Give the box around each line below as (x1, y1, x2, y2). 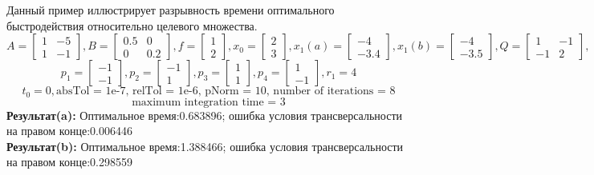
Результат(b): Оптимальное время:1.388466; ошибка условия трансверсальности (6, 137, 404, 154)
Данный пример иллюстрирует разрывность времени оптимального (6, 2, 335, 18)
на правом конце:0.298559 (6, 153, 132, 170)
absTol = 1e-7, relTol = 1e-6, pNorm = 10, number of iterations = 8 (56, 86, 396, 97)
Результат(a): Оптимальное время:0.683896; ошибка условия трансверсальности (6, 106, 402, 123)
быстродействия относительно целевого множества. (6, 17, 258, 34)
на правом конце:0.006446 (6, 122, 132, 139)
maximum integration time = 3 (132, 96, 286, 108)
